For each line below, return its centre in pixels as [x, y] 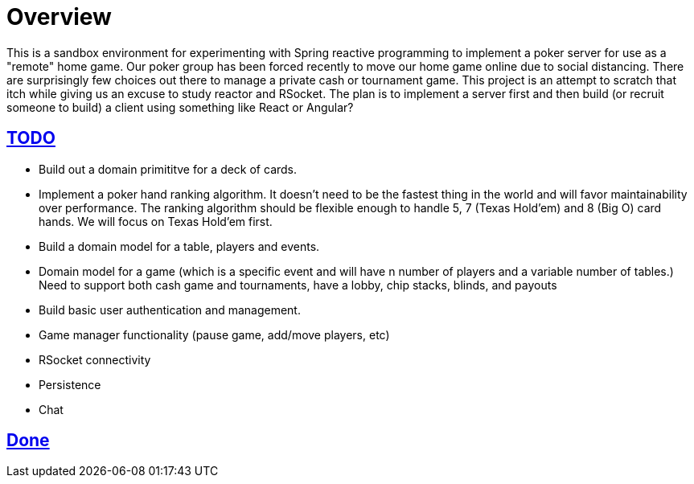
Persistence [70, 384]
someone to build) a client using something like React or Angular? [180, 107]
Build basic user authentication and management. [170, 310]
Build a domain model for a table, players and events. [179, 246]
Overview [59, 17]
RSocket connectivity [95, 359]
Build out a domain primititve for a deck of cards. [168, 169]
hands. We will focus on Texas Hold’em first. [156, 221]
